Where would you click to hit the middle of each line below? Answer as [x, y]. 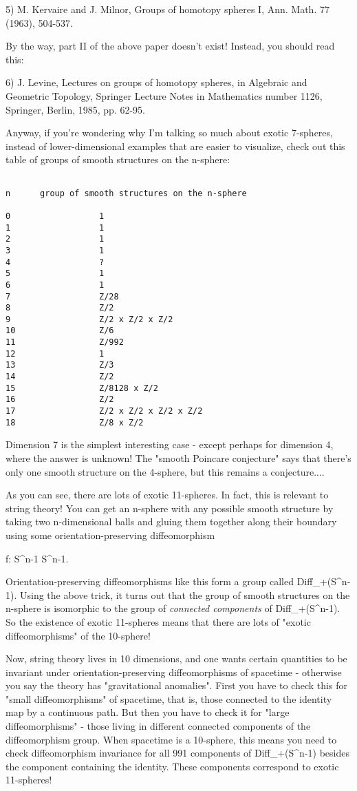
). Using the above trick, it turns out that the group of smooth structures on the [180, 594]
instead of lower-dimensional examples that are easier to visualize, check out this [175, 146]
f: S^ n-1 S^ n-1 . [37, 558]
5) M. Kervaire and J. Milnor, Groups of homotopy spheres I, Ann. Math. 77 [167, 9]
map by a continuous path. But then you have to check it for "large [148, 712]
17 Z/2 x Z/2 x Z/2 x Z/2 [104, 411]
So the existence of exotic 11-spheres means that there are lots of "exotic [158, 621]
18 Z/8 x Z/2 [75, 422]
